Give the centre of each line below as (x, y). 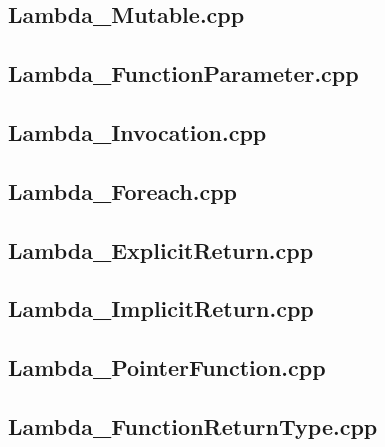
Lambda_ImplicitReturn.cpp (161, 308)
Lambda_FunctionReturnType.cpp (193, 425)
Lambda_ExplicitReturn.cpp (161, 249)
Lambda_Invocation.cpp (137, 131)
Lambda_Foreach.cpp (122, 190)
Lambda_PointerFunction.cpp (167, 367)
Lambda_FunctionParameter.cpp (183, 73)
